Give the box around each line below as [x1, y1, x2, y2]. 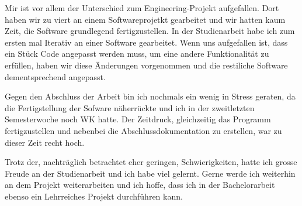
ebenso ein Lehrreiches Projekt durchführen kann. [5, 190, 183, 202]
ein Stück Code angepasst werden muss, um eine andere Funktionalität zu [5, 47, 269, 60]
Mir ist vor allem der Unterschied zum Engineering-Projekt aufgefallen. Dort [5, 2, 279, 13]
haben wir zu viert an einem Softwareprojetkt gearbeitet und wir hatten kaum [5, 13, 286, 25]
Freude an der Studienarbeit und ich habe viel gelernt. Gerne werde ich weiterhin [5, 167, 296, 179]
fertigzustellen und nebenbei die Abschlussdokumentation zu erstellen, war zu [5, 124, 282, 136]
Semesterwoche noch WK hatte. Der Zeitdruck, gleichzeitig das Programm [5, 113, 271, 125]
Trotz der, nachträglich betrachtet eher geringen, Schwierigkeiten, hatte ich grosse [5, 156, 297, 168]
